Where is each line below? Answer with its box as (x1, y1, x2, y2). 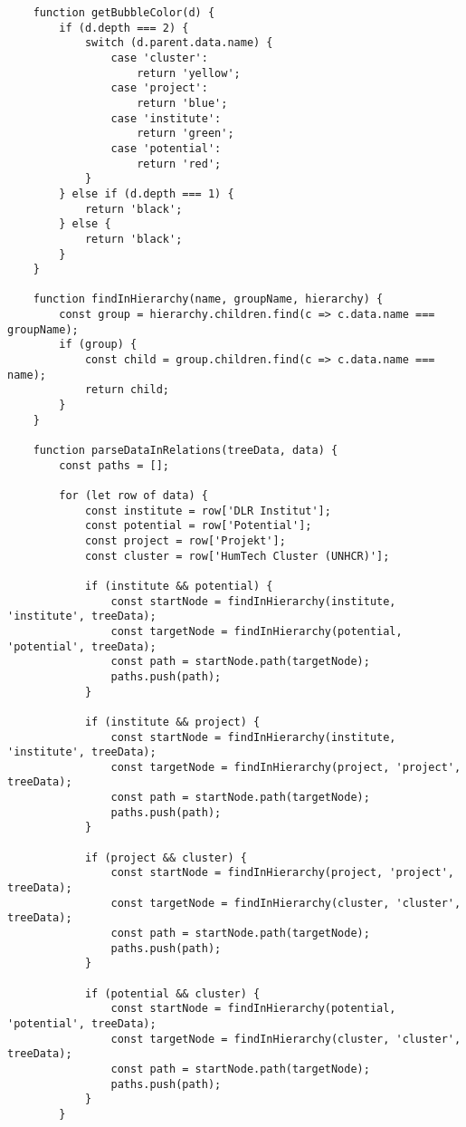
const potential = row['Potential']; (84, 519, 312, 533)
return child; (84, 383, 169, 397)
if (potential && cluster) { (84, 987, 261, 1000)
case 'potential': (110, 141, 222, 155)
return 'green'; (137, 127, 234, 140)
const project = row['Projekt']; (84, 534, 286, 547)
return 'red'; (137, 157, 222, 170)
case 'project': (110, 82, 208, 95)
